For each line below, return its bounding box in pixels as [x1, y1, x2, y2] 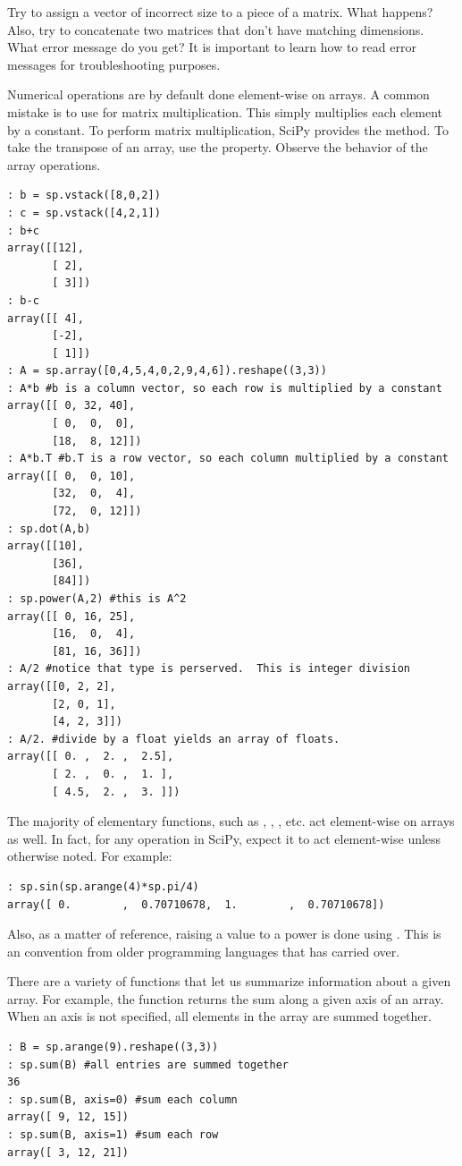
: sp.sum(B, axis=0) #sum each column [7, 1093, 238, 1106]
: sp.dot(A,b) [7, 522, 91, 535]
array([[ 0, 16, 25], [7, 609, 136, 623]
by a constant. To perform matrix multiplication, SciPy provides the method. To [7, 120, 449, 139]
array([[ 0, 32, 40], [7, 399, 136, 413]
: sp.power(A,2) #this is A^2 [7, 592, 187, 605]
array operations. [7, 155, 101, 174]
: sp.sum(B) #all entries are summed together [7, 1058, 289, 1071]
